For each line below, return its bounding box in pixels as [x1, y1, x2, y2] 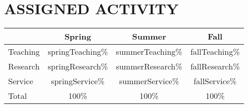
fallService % [193, 75, 237, 87]
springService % [51, 75, 105, 87]
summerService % [119, 75, 179, 87]
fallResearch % [190, 60, 240, 73]
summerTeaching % [116, 46, 183, 58]
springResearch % [48, 60, 108, 73]
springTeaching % [48, 46, 108, 58]
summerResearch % [116, 60, 183, 73]
